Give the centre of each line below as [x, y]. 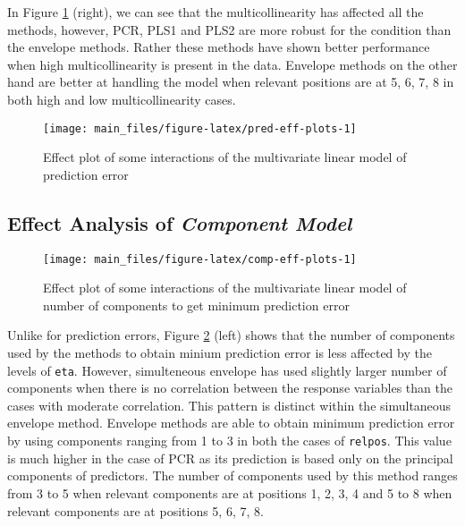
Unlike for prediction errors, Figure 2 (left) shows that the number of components [231, 335]
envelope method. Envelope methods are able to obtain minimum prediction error [231, 423]
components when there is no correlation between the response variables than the [230, 388]
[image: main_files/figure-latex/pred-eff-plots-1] [200, 128]
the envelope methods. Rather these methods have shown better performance [219, 47]
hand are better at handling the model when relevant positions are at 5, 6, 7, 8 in [231, 82]
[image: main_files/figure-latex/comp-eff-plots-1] [200, 259]
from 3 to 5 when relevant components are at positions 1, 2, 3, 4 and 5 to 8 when [230, 492]
